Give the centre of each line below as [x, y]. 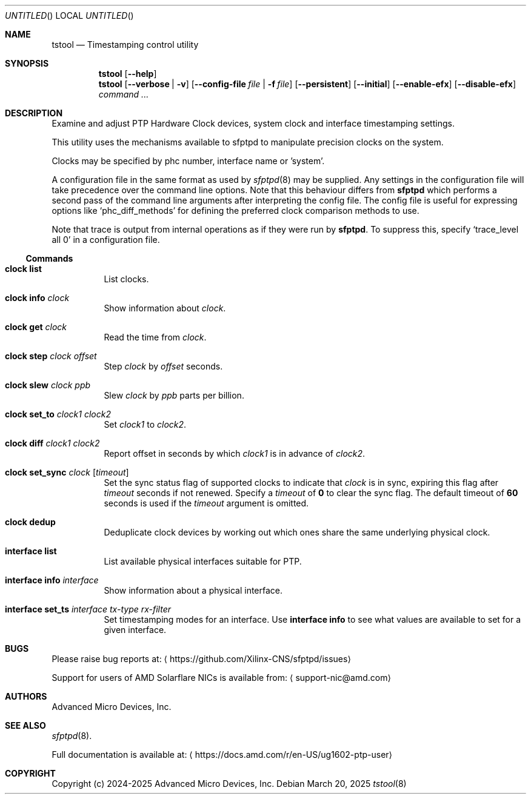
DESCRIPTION [34, 113]
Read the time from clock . [155, 337]
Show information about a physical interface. [193, 590]
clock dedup [30, 522]
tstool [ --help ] [128, 74]
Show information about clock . [165, 308]
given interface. [135, 630]
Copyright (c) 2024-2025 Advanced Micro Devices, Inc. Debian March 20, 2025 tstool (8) [229, 784]
